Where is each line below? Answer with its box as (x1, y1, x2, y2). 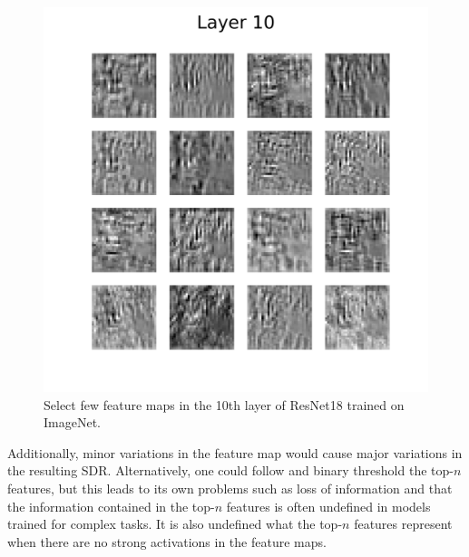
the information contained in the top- (7, 496, 215, 515)
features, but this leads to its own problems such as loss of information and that (7, 478, 453, 497)
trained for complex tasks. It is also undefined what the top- (7, 514, 343, 533)
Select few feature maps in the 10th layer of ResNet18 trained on (44, 395, 405, 414)
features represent (354, 514, 453, 533)
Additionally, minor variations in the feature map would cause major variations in (7, 443, 463, 462)
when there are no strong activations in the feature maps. (7, 532, 327, 551)
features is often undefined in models (226, 496, 431, 515)
